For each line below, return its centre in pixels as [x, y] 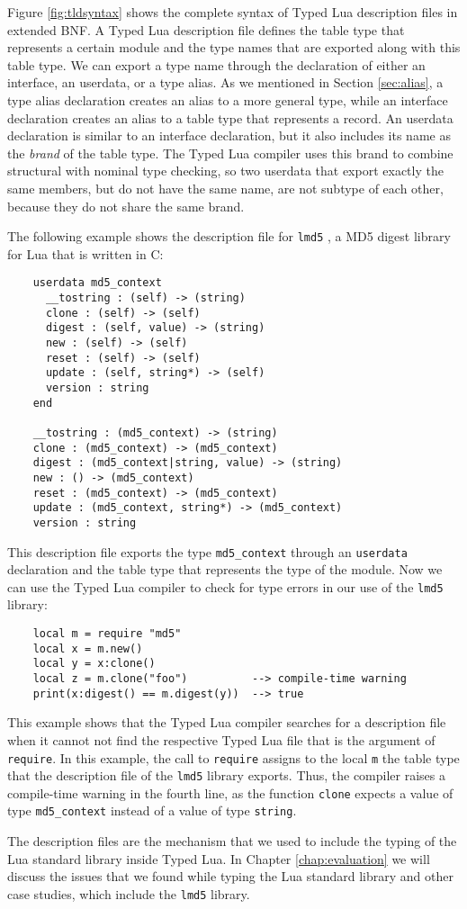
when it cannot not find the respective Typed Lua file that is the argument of [221, 739]
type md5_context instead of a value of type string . [152, 810]
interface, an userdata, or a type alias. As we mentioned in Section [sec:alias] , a [225, 82]
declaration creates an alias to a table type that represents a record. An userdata [230, 117]
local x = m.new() [88, 648]
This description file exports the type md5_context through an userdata [207, 551]
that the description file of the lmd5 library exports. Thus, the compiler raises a [226, 775]
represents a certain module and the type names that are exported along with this [234, 47]
